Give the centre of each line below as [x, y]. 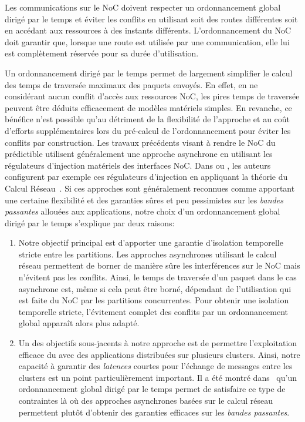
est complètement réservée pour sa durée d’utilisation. [102, 53]
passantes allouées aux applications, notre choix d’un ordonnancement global [143, 211]
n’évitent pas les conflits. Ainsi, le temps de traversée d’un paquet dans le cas [157, 277]
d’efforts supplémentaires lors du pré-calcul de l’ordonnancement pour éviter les [148, 130]
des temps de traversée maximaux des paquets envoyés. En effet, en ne [131, 84]
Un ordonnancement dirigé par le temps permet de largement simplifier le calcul [149, 73]
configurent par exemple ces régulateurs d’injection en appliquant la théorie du [146, 177]
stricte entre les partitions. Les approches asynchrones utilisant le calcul [148, 254]
